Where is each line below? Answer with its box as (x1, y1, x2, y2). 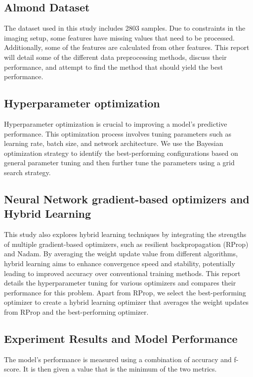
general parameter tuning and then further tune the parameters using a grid (4, 157, 235, 168)
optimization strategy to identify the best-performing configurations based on (4, 147, 238, 158)
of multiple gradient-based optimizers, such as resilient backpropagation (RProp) (4, 238, 249, 249)
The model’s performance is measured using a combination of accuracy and (4, 354, 232, 364)
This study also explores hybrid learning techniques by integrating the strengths (4, 229, 247, 239)
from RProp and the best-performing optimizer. (4, 306, 149, 317)
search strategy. (4, 167, 51, 177)
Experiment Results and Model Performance (4, 330, 238, 346)
